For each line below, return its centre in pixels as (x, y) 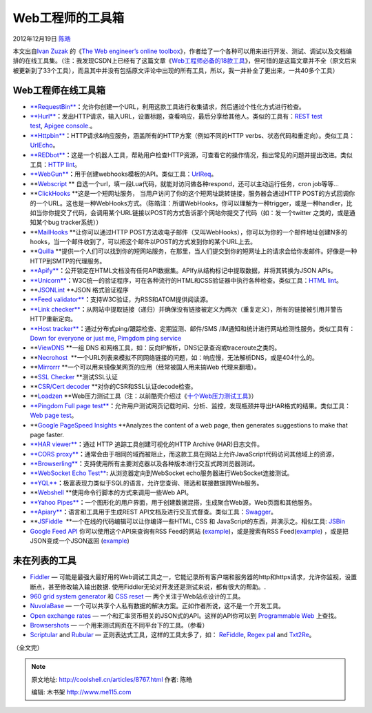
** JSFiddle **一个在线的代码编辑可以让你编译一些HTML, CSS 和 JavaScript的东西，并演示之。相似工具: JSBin (188, 521)
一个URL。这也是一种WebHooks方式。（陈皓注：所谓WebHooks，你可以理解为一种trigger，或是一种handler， (191, 203)
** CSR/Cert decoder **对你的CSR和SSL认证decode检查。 (113, 386)
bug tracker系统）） (75, 222)
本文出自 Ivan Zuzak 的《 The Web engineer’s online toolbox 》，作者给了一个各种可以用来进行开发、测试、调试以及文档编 (183, 51)
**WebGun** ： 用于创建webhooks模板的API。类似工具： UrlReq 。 (124, 174)
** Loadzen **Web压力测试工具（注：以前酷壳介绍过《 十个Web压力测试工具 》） (144, 396)
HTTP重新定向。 (53, 319)
